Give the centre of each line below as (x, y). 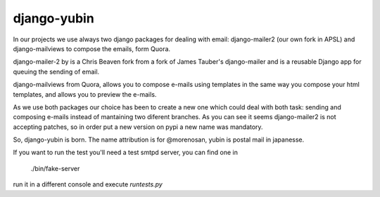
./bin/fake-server (55, 168)
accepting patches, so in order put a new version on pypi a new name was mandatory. (138, 127)
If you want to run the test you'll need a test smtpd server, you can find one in (126, 152)
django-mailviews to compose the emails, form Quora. (92, 48)
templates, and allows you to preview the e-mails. (85, 94)
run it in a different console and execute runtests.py (88, 184)
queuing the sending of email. (56, 72)
